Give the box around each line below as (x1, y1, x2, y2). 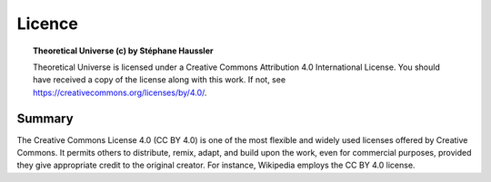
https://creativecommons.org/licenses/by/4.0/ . (33, 87, 207, 98)
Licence (16, 14, 79, 34)
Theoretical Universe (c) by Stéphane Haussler (33, 45, 214, 56)
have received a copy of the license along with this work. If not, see (33, 74, 286, 85)
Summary (16, 110, 74, 126)
